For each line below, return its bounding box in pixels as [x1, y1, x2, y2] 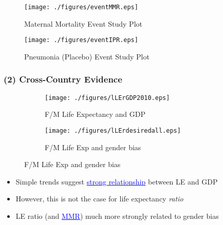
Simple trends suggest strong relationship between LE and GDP [15, 176, 218, 187]
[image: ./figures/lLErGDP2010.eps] [45, 94, 170, 101]
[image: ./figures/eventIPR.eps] [24, 36, 138, 44]
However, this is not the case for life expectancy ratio [15, 193, 183, 204]
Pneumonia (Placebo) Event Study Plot [24, 51, 150, 62]
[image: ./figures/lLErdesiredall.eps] [45, 127, 181, 134]
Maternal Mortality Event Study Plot [24, 18, 142, 29]
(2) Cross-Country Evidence [4, 73, 122, 86]
